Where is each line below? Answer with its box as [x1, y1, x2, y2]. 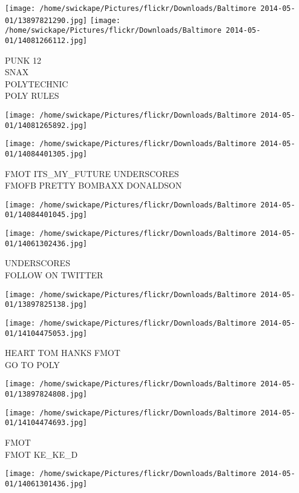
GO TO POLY [5, 358, 60, 371]
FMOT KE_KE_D [5, 448, 78, 460]
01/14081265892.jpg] [5, 121, 88, 130]
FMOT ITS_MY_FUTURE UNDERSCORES [5, 167, 179, 179]
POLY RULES [5, 89, 59, 102]
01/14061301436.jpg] [5, 479, 88, 488]
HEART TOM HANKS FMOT [5, 346, 120, 359]
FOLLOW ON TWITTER [5, 269, 103, 281]
